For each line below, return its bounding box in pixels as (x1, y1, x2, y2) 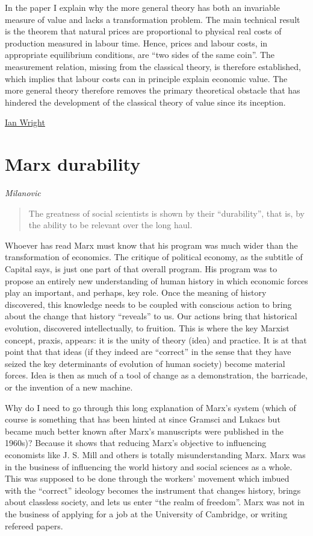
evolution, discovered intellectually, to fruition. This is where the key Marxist (5, 322, 290, 334)
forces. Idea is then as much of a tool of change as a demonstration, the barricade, (5, 369, 308, 381)
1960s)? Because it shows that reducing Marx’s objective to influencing (5, 436, 267, 449)
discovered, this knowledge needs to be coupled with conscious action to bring (5, 298, 292, 310)
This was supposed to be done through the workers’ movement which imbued (5, 472, 290, 485)
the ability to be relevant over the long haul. (28, 219, 193, 231)
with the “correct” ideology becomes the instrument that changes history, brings (5, 483, 301, 496)
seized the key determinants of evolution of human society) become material (5, 357, 285, 369)
